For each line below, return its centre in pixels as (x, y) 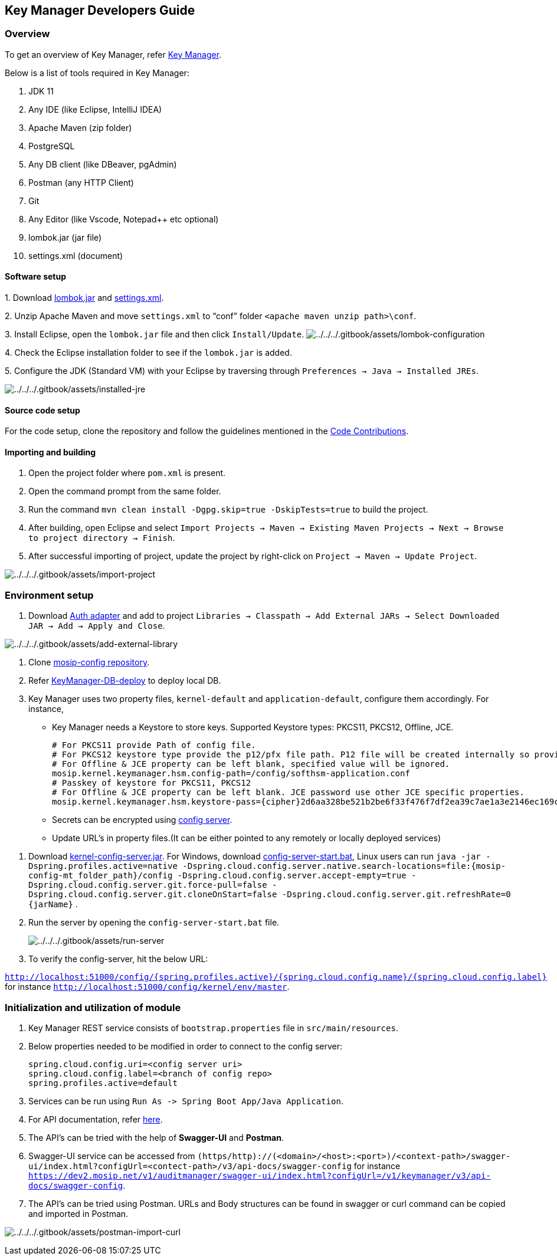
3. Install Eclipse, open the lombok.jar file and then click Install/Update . (155, 334)
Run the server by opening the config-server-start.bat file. (154, 923)
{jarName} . (53, 904)
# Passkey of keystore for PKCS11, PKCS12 (152, 783)
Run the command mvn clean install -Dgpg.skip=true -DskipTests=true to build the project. (228, 510)
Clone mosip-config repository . (89, 662)
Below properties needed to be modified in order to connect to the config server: (186, 1046)
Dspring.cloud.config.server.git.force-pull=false (148, 885)
